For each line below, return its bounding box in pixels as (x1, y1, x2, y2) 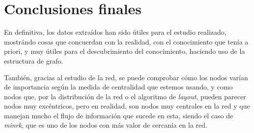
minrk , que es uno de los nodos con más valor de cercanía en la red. (4, 120, 207, 130)
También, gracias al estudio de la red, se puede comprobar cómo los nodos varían (4, 72, 248, 82)
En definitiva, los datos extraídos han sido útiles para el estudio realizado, (4, 27, 226, 37)
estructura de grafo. (4, 55, 63, 66)
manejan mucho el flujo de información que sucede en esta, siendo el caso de (4, 110, 233, 120)
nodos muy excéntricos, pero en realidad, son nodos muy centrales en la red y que (4, 101, 250, 111)
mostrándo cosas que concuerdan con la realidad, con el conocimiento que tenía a (4, 36, 249, 46)
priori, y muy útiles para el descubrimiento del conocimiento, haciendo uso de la (4, 46, 245, 56)
